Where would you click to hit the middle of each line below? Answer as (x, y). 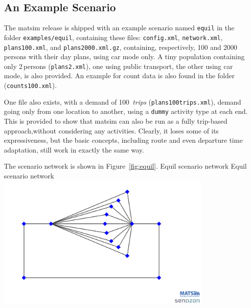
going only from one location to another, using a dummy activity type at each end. (126, 111)
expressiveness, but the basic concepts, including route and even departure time (123, 140)
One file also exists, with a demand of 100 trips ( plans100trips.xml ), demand (123, 101)
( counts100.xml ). (30, 85)
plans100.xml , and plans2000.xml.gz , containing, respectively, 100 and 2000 (121, 47)
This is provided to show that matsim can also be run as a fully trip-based (116, 121)
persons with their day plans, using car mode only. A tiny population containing (124, 56)
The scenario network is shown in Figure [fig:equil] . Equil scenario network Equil (125, 166)
